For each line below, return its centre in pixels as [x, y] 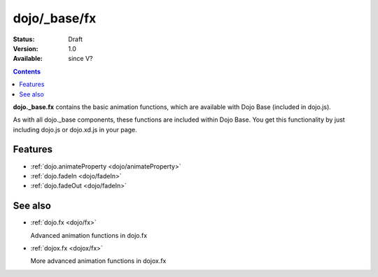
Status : [24, 39]
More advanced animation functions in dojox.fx [98, 261]
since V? [80, 59]
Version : [26, 48]
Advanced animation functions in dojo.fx [89, 235]
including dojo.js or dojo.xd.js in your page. [75, 129]
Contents [27, 71]
